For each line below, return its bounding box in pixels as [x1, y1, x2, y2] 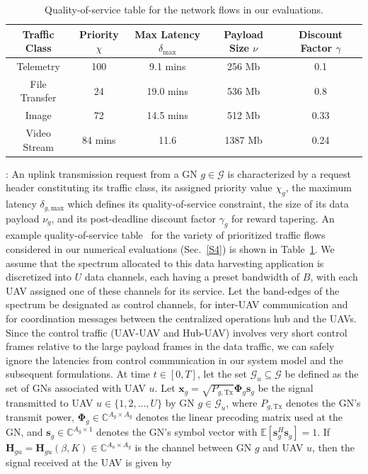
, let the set [197, 366, 248, 381]
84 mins [82, 132, 116, 147]
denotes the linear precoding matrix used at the [136, 410, 343, 424]
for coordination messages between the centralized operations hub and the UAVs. [6, 311, 357, 326]
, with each [310, 269, 358, 284]
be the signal [258, 380, 314, 395]
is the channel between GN [134, 440, 252, 455]
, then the [312, 440, 355, 455]
